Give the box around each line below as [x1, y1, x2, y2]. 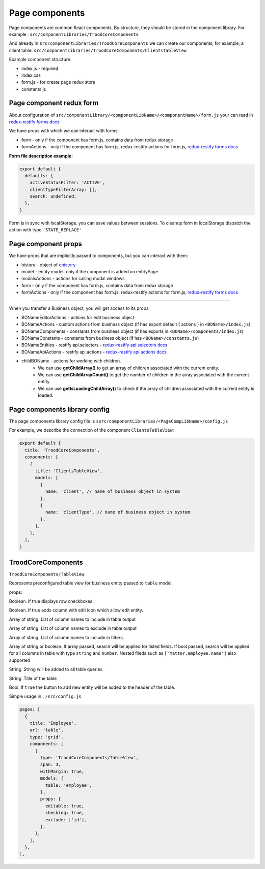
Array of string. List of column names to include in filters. [9, 634, 124, 640]
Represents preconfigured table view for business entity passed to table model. [9, 580, 173, 586]
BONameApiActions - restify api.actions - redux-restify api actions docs [21, 349, 167, 354]
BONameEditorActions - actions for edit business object [21, 314, 134, 320]
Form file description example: [9, 153, 73, 159]
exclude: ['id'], [45, 817, 87, 822]
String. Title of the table [9, 675, 57, 681]
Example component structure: [9, 57, 72, 63]
